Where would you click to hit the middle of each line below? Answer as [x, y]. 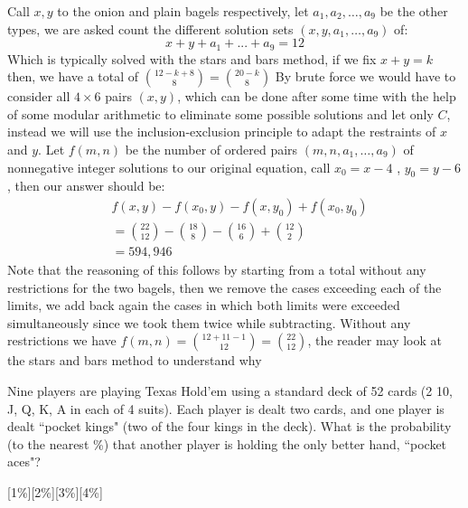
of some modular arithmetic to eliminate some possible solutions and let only [220, 113]
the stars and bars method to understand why [135, 360]
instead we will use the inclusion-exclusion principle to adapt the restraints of [222, 132]
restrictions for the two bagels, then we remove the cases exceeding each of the [225, 287]
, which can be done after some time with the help [317, 96]
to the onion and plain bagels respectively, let [183, 11]
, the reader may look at [375, 340]
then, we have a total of [73, 76]
